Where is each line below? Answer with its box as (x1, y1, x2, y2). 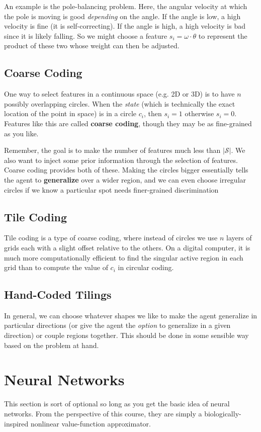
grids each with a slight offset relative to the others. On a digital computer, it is (4, 242, 250, 252)
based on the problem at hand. (4, 339, 99, 350)
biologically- (204, 408, 241, 418)
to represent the (198, 30, 247, 41)
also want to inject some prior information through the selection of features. (4, 154, 238, 165)
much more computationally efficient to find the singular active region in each (4, 252, 243, 263)
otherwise (185, 108, 214, 119)
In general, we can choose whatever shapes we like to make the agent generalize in (4, 310, 257, 320)
